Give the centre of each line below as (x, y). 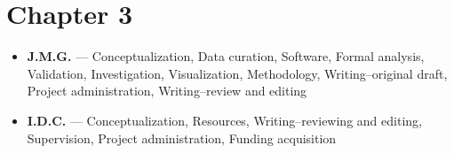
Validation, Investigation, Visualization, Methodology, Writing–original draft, (237, 73)
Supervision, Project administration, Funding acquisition (182, 138)
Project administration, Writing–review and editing (167, 91)
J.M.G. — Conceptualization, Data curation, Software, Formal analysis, (226, 56)
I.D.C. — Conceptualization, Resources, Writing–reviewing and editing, (224, 120)
